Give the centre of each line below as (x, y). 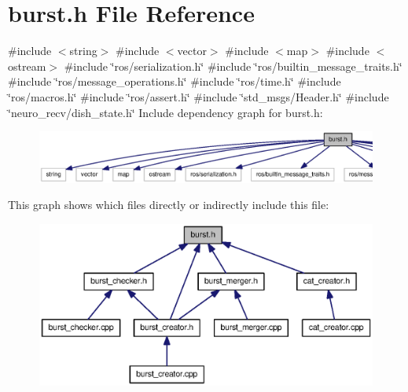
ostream (27, 66)
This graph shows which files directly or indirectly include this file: (169, 205)
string (83, 51)
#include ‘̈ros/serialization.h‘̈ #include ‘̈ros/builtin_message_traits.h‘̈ (233, 66)
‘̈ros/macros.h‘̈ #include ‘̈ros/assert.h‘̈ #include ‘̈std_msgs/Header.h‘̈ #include (198, 96)
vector (192, 51)
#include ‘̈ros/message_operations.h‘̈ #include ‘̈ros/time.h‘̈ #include (175, 81)
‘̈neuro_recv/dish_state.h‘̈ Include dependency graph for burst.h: (165, 112)
